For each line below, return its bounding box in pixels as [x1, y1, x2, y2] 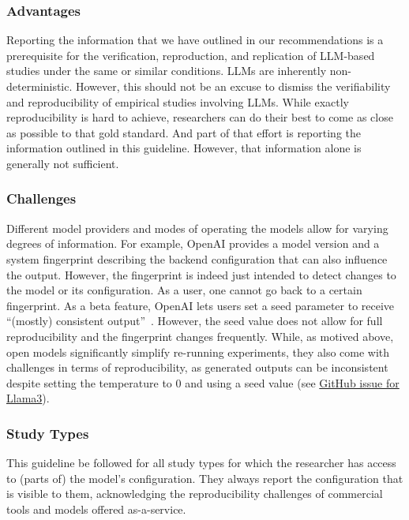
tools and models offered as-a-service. [6, 500, 186, 517]
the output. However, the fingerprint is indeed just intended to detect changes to [6, 266, 396, 282]
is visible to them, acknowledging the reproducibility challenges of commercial [6, 485, 383, 502]
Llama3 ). [6, 390, 50, 406]
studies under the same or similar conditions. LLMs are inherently [6, 62, 327, 79]
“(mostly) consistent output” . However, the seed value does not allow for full [6, 312, 383, 329]
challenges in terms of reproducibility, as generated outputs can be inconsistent [6, 359, 388, 376]
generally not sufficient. [6, 155, 119, 171]
